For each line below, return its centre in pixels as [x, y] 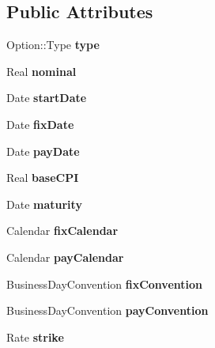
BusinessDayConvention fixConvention [105, 284]
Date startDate [47, 98]
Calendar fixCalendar [62, 231]
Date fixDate [40, 124]
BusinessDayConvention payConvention [107, 310]
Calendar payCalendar [65, 257]
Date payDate [43, 151]
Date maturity [44, 204]
